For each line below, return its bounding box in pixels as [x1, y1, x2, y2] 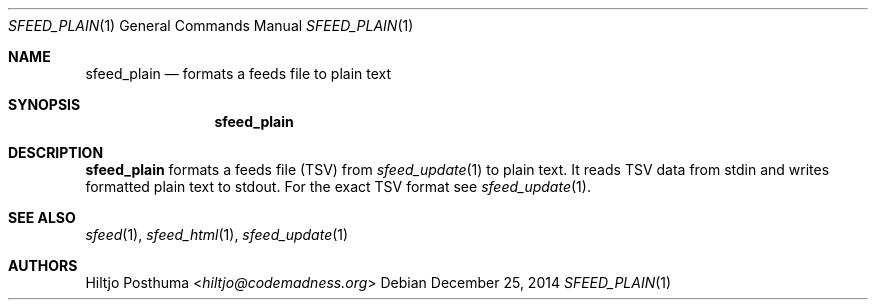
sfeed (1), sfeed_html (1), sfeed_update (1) [85, 226, 349, 243]
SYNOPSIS [8, 96, 81, 113]
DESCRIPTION [8, 144, 104, 161]
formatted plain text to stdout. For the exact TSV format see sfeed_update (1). [85, 178, 591, 195]
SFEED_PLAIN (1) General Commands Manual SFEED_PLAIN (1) [8, 17, 414, 34]
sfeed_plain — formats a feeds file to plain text [85, 65, 392, 82]
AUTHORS [8, 257, 78, 274]
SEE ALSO [8, 209, 76, 226]
